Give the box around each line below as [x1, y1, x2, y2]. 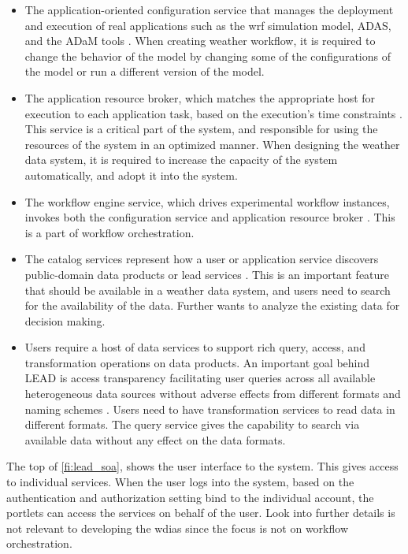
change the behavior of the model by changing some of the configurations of [24, 47, 391, 64]
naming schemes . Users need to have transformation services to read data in [24, 400, 395, 417]
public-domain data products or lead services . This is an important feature [24, 266, 390, 282]
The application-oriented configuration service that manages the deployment [24, 2, 394, 17]
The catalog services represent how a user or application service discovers [24, 251, 379, 267]
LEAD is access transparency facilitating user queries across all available [24, 370, 376, 386]
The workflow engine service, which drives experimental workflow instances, [24, 193, 390, 210]
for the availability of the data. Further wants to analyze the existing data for [24, 297, 400, 314]
